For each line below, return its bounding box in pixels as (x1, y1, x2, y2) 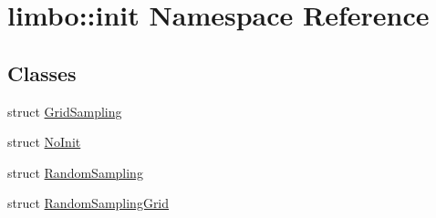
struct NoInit (7, 132, 81, 151)
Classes (7, 58, 77, 87)
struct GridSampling (7, 101, 122, 120)
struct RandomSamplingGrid (7, 193, 170, 213)
